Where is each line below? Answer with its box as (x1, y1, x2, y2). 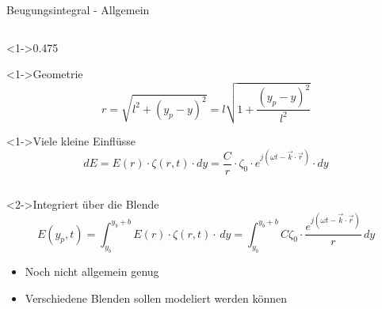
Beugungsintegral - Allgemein (6, 2, 150, 17)
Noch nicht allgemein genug (25, 263, 159, 280)
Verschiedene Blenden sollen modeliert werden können (25, 289, 288, 306)
